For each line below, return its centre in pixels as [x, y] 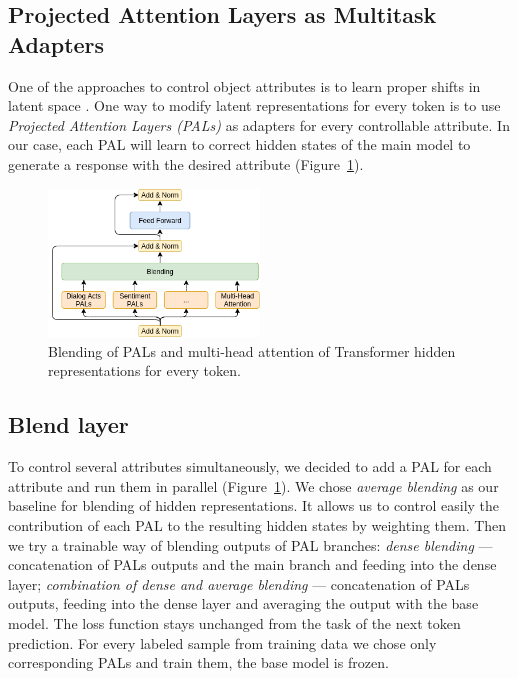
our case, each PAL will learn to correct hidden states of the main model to [239, 144]
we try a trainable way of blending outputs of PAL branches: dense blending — [250, 544]
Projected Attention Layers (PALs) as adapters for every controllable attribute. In [259, 124]
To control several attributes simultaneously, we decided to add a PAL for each [250, 466]
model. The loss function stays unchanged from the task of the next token [234, 623]
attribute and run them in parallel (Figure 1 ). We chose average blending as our [253, 485]
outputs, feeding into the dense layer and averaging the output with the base [243, 603]
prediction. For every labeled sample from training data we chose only [222, 642]
